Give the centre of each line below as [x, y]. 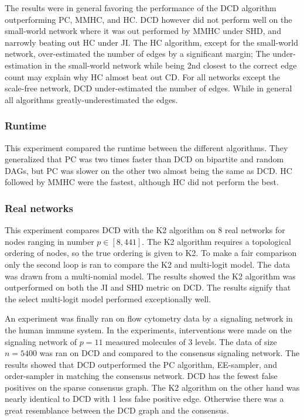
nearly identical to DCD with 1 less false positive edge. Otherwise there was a [144, 399]
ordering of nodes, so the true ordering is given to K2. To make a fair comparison [151, 253]
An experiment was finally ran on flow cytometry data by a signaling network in [149, 318]
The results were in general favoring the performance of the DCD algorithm [141, 8]
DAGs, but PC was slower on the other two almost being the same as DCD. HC [148, 170]
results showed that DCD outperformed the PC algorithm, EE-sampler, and [141, 364]
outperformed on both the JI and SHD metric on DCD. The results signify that [148, 287]
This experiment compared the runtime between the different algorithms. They [146, 147]
